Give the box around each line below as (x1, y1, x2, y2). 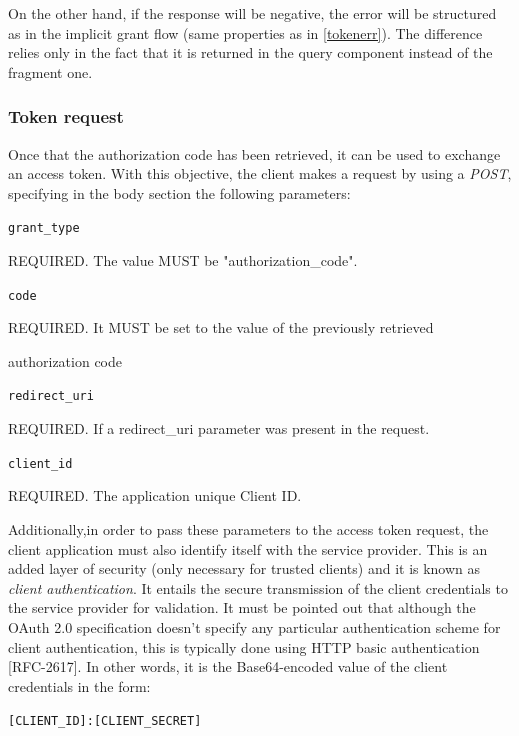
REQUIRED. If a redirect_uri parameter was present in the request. (8, 418, 430, 439)
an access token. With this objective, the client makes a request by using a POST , (8, 163, 512, 184)
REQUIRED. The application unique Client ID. (8, 485, 302, 506)
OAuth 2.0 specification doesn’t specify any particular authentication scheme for (8, 616, 501, 637)
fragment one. (8, 61, 93, 82)
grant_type (8, 221, 80, 236)
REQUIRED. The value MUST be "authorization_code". (8, 250, 358, 271)
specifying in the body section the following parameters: (8, 182, 351, 203)
